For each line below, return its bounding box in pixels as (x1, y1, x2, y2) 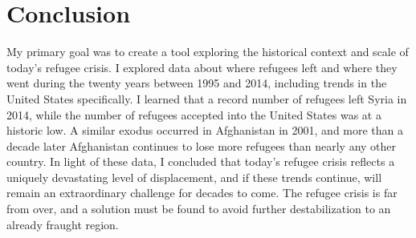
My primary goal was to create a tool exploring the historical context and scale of (6, 43, 409, 60)
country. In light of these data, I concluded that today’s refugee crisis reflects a (6, 153, 395, 170)
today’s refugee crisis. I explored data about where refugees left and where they (6, 58, 398, 75)
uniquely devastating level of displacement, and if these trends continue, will (6, 168, 382, 185)
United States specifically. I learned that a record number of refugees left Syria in (6, 90, 407, 107)
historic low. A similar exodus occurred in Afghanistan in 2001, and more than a (6, 122, 404, 139)
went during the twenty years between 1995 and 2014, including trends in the (6, 75, 387, 91)
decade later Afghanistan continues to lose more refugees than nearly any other (6, 137, 397, 154)
